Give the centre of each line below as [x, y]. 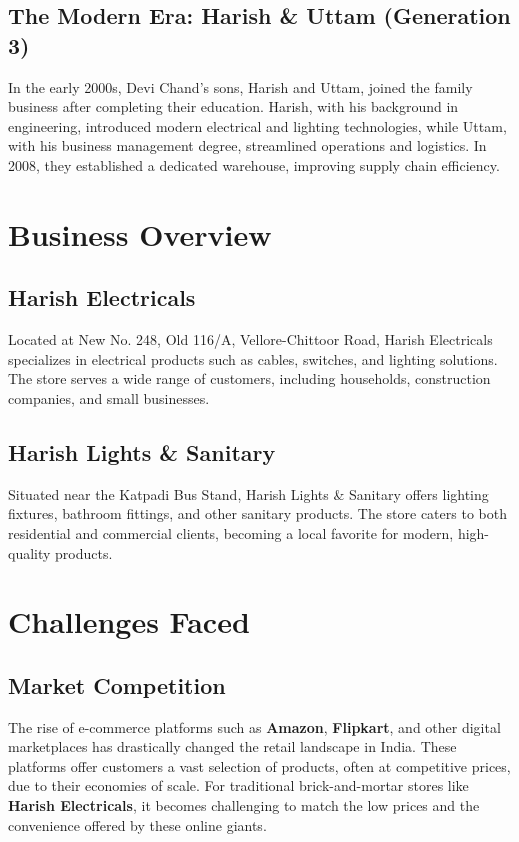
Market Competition [117, 684]
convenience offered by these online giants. [137, 824]
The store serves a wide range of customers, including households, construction [249, 378]
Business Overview [140, 233]
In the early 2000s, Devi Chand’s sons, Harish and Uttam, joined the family [240, 86]
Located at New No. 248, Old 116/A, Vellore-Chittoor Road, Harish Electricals [250, 339]
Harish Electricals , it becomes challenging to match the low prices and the [244, 805]
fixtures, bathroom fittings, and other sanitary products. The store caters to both [257, 513]
